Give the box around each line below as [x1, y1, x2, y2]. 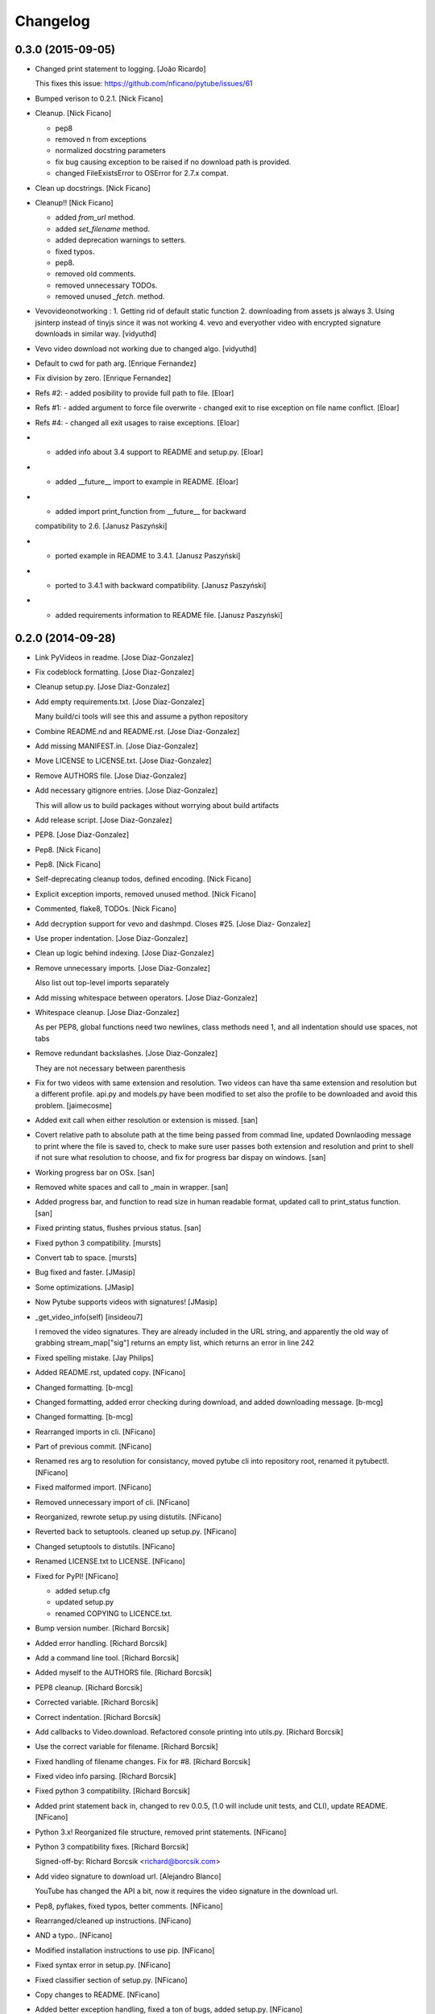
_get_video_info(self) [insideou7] [35, 1312, 143, 1321]
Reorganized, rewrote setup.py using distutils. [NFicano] [35, 1512, 222, 1522]
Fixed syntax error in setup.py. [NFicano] [35, 1960, 171, 1970]
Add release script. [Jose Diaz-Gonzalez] [35, 814, 172, 825]
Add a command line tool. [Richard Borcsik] [35, 1652, 180, 1663]
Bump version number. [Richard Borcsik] [35, 1623, 169, 1633]
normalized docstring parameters [55, 146, 167, 155]
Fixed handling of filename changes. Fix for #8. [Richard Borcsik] [35, 1756, 251, 1766]
